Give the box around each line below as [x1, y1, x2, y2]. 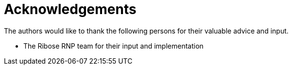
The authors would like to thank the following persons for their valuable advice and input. [4, 26, 289, 35]
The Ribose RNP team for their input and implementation [23, 41, 204, 50]
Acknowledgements [4, 1, 137, 17]
